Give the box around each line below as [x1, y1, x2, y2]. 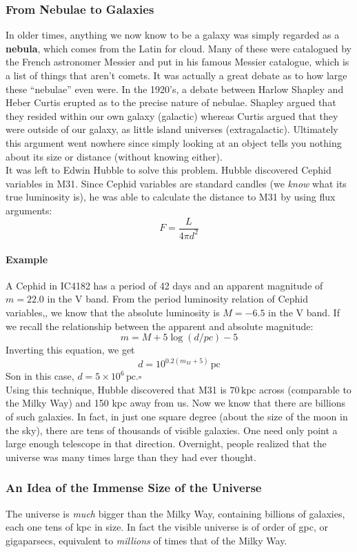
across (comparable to [258, 382, 351, 396]
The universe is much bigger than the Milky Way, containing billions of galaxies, [6, 506, 345, 520]
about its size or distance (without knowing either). [6, 149, 223, 163]
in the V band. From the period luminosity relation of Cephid [47, 292, 308, 306]
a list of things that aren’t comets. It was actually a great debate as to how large [6, 68, 347, 82]
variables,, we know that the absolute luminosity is [6, 305, 220, 319]
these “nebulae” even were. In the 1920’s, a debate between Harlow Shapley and [6, 81, 344, 96]
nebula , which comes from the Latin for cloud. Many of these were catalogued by [6, 41, 351, 55]
